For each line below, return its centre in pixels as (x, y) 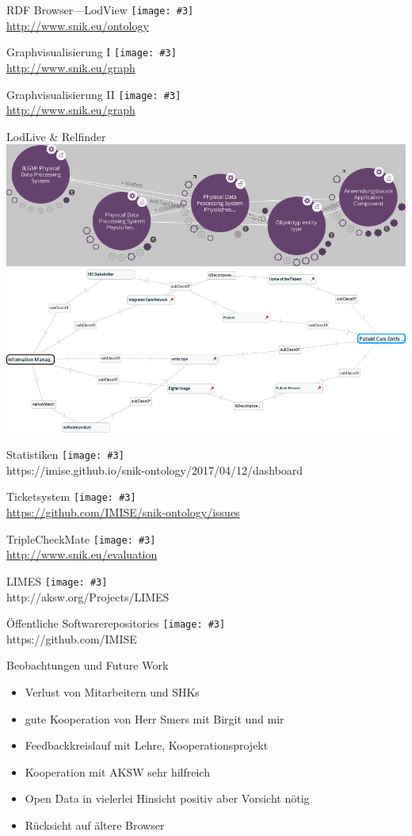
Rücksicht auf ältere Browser (95, 825)
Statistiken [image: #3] (65, 454)
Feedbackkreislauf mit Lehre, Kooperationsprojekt (147, 745)
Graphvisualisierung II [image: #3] (94, 94)
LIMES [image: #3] (57, 580)
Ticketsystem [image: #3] (71, 496)
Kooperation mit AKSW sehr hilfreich (117, 771)
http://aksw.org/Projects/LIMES (88, 596)
